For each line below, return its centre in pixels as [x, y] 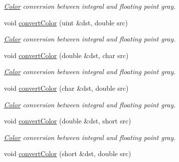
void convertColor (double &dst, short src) [68, 121]
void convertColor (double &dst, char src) [66, 55]
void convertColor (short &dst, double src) [68, 153]
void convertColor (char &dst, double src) [66, 88]
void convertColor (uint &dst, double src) [66, 22]
